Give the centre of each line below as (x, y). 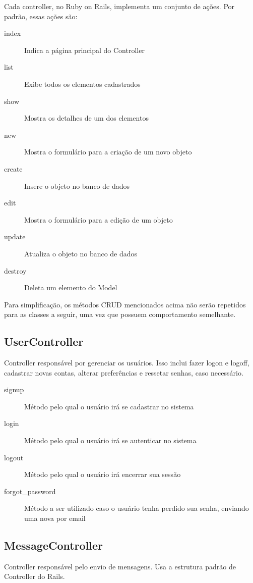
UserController (44, 341)
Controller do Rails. (35, 576)
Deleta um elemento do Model (71, 287)
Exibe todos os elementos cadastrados (82, 84)
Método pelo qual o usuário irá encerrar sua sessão (103, 474)
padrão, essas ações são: (41, 16)
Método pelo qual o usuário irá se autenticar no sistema (110, 440)
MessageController (54, 545)
